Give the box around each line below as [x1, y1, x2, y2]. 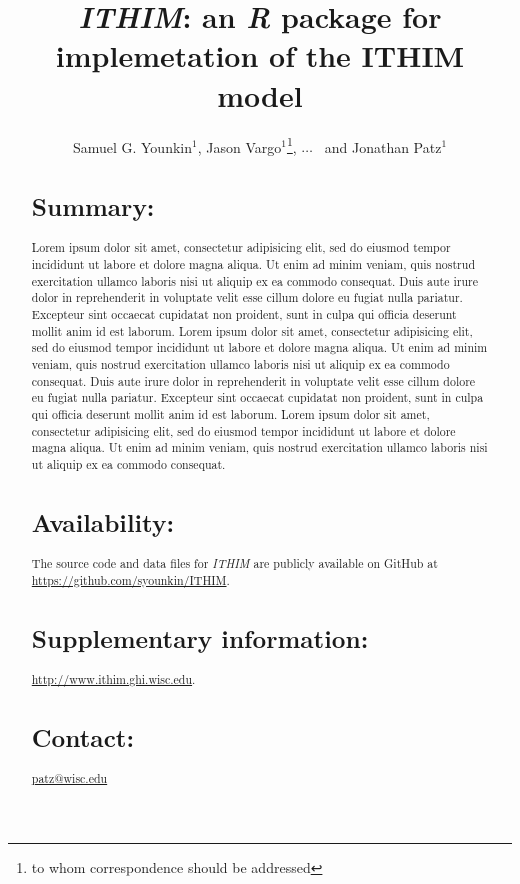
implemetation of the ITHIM [55, 35, 465, 76]
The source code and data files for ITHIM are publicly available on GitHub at [31, 555, 438, 572]
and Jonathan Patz [324, 136, 442, 157]
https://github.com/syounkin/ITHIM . [31, 571, 230, 588]
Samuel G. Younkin [72, 136, 193, 157]
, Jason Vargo [197, 136, 282, 157]
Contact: [31, 719, 135, 754]
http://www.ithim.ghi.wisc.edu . [31, 670, 196, 687]
